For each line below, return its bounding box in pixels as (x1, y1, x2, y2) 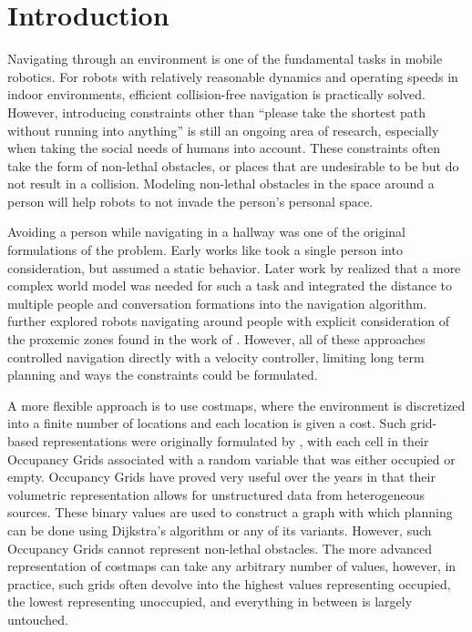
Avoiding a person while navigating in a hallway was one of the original (7, 222, 405, 241)
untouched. (7, 609, 68, 628)
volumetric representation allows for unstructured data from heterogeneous (7, 484, 425, 504)
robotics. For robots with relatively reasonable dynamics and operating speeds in (7, 66, 458, 86)
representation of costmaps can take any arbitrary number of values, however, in (7, 556, 457, 576)
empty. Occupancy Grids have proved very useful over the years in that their (7, 467, 436, 486)
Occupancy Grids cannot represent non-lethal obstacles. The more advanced (7, 538, 433, 557)
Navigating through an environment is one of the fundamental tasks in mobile (7, 49, 443, 68)
